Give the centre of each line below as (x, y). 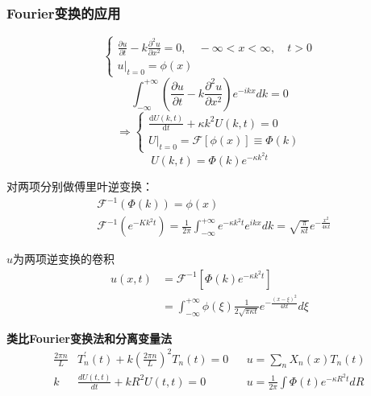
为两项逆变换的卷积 (64, 259)
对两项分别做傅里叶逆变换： (80, 186)
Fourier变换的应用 (64, 12)
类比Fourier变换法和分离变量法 (89, 338)
